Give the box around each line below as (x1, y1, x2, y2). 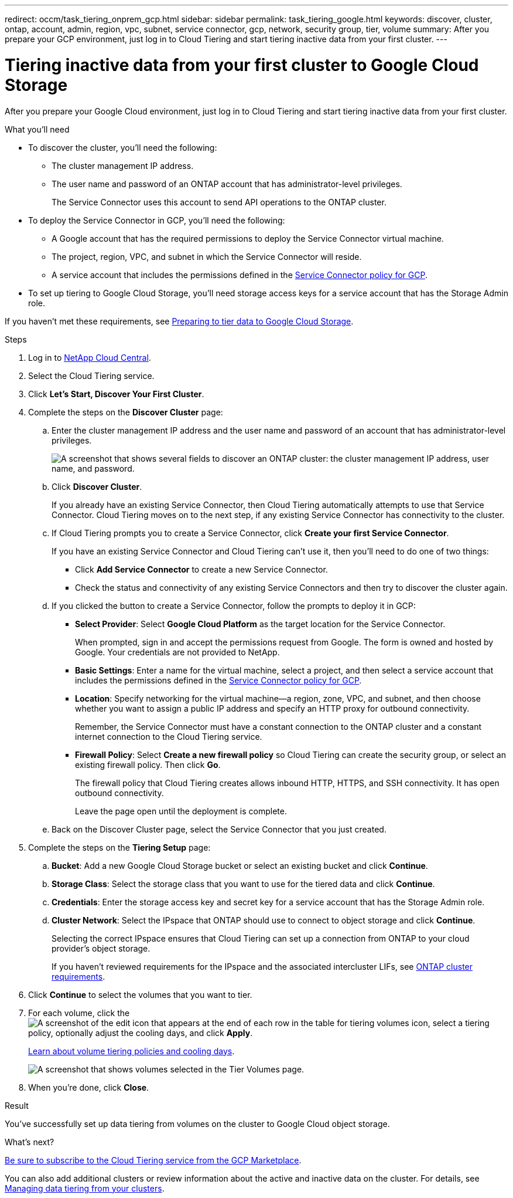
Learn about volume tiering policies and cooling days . (28, 1045, 235, 1056)
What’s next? (5, 1136, 54, 1147)
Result (5, 1100, 29, 1111)
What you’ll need (5, 124, 70, 134)
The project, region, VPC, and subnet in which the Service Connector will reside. (52, 251, 362, 262)
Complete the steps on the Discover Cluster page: (28, 407, 223, 417)
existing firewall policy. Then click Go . (75, 759, 221, 770)
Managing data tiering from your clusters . (5, 1183, 165, 1193)
